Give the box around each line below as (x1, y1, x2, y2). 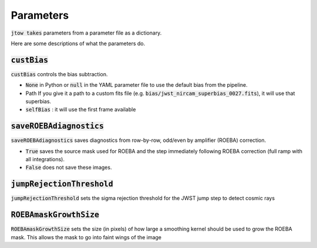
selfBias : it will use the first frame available (25, 106, 136, 113)
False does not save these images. (25, 164, 112, 171)
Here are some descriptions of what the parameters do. (11, 40, 146, 47)
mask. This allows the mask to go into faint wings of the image (11, 233, 161, 240)
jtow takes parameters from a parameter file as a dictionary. (11, 29, 162, 36)
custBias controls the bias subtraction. (11, 70, 108, 77)
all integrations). (25, 156, 65, 163)
